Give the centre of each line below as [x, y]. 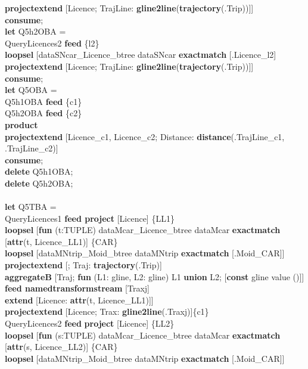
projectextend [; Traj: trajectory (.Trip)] [83, 265]
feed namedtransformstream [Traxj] [77, 288]
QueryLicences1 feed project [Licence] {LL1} [90, 218]
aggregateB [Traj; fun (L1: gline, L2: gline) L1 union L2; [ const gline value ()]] [155, 276]
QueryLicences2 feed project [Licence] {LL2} [90, 323]
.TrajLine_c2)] [32, 148]
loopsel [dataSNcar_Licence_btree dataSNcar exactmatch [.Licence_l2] [141, 55]
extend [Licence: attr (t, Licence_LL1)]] [79, 300]
